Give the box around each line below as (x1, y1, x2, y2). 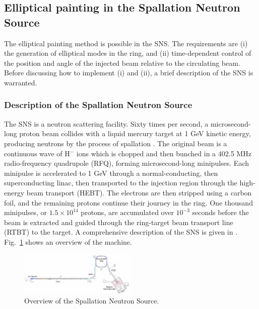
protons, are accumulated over (81, 207, 174, 218)
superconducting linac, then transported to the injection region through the (4, 177, 237, 188)
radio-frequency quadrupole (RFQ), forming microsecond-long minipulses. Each (4, 158, 249, 168)
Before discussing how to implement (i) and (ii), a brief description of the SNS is (4, 67, 253, 78)
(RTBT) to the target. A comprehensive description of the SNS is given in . (4, 227, 238, 237)
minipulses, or (4, 207, 47, 218)
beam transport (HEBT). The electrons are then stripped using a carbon (26, 187, 252, 197)
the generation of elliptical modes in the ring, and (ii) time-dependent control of (4, 48, 251, 58)
